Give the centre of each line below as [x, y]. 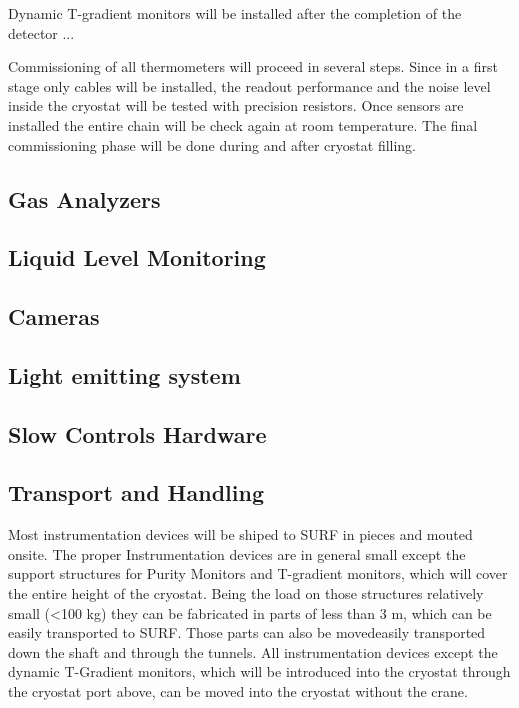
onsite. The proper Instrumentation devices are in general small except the [237, 553]
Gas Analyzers [84, 198]
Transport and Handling [136, 492]
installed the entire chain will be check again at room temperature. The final [243, 124]
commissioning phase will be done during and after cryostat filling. [212, 144]
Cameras [54, 316]
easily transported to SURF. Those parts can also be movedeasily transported [247, 632]
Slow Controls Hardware [137, 433]
